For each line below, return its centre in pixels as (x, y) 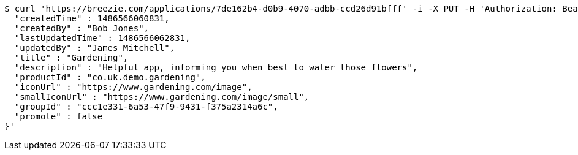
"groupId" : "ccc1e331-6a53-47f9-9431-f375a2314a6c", (146, 107)
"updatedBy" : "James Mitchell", (95, 48)
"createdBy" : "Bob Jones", (82, 28)
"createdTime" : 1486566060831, (92, 18)
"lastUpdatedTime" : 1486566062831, (102, 38)
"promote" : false (59, 116)
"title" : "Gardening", (71, 58)
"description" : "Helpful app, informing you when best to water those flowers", (216, 67)
